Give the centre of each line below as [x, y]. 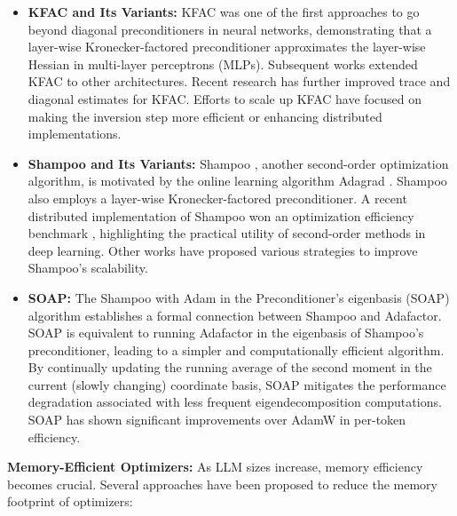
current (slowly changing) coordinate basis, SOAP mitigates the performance [237, 384]
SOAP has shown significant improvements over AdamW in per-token [217, 420]
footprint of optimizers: [70, 501]
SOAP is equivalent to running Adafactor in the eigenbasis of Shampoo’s [226, 333]
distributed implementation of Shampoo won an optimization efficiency [221, 215]
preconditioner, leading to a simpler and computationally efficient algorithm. [236, 349]
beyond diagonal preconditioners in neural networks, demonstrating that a [230, 29]
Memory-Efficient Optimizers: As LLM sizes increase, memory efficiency [215, 467]
